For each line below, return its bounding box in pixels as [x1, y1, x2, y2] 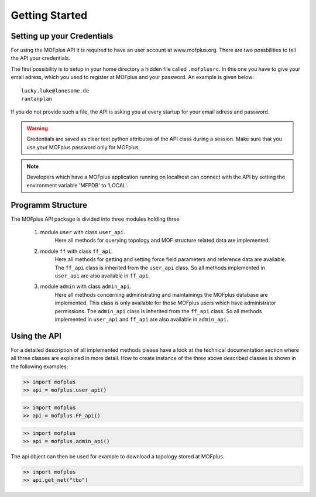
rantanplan [21, 95, 53, 102]
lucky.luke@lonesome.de [21, 87, 90, 94]
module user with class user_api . [40, 229, 125, 236]
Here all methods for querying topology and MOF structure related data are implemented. [54, 237, 270, 244]
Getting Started [11, 9, 88, 22]
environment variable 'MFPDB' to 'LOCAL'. [26, 181, 128, 188]
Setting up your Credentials [11, 31, 114, 41]
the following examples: [11, 363, 68, 370]
